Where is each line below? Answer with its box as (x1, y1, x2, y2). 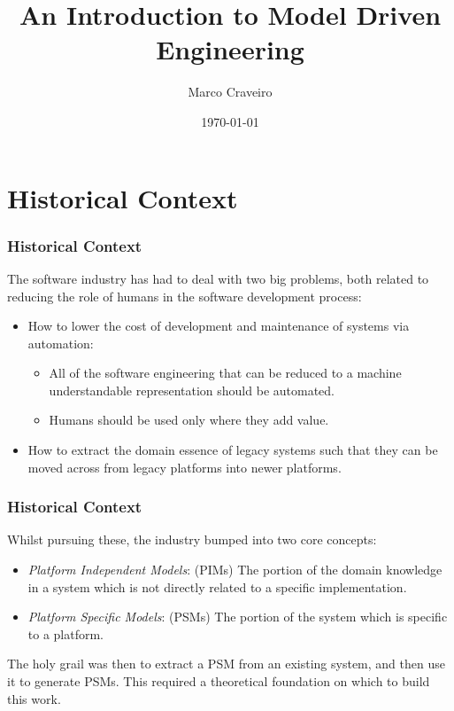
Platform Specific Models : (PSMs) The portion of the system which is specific (27, 607, 448, 626)
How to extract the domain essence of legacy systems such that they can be (27, 441, 438, 459)
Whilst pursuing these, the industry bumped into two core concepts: (7, 530, 377, 549)
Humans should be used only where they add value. (49, 410, 329, 429)
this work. (7, 689, 61, 707)
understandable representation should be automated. (49, 380, 335, 399)
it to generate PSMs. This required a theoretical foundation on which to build (7, 672, 430, 691)
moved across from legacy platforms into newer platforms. (27, 457, 342, 476)
